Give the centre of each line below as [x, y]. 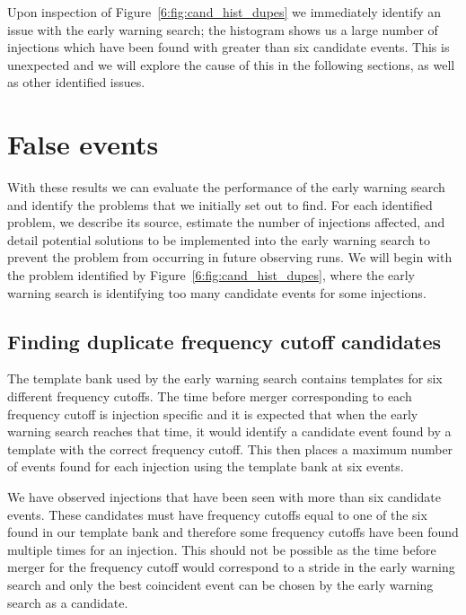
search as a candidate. [68, 602]
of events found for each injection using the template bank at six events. [206, 466]
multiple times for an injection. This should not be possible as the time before [222, 549]
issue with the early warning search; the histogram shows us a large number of [223, 29]
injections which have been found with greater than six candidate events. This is [229, 47]
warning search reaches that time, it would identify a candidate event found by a [229, 431]
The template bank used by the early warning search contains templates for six [225, 378]
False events [83, 144]
